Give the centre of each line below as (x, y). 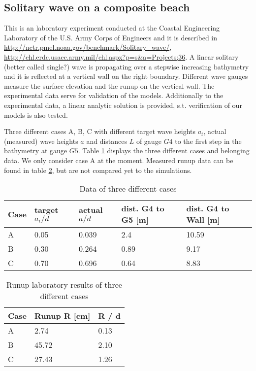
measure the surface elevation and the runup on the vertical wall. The (109, 85)
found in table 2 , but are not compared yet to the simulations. (98, 170)
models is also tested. (36, 115)
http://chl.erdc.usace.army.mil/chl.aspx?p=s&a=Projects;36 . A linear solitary (121, 56)
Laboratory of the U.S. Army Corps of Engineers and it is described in (111, 37)
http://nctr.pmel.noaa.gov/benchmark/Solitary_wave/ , (88, 47)
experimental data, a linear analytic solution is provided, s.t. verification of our (123, 105)
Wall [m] (203, 220)
